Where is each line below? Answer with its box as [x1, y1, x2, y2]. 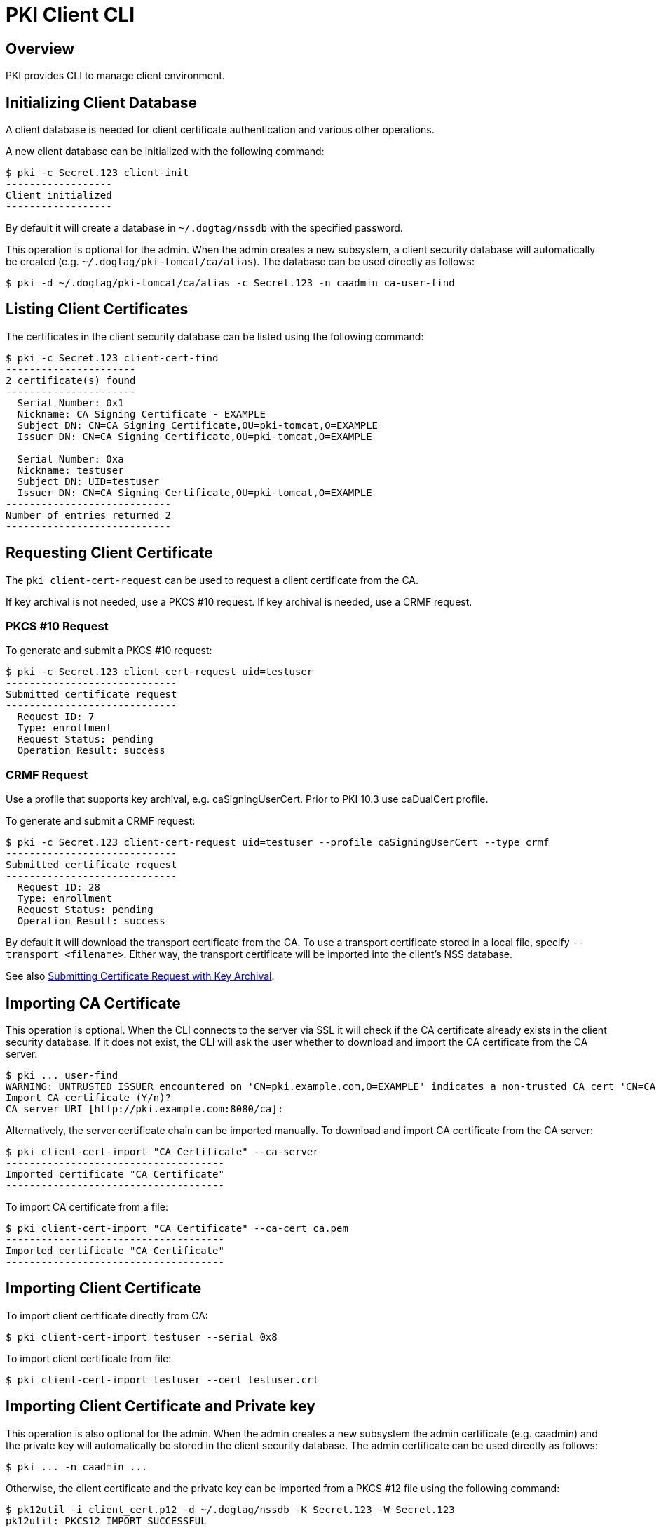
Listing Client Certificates [6, 300, 189, 319]
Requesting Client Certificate [6, 544, 213, 562]
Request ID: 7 [17, 711, 95, 723]
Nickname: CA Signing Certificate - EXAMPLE [17, 408, 266, 420]
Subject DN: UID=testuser [17, 475, 160, 487]
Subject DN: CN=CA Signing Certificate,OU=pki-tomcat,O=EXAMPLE [17, 419, 379, 431]
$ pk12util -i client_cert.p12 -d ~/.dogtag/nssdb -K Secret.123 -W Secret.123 [6, 1503, 455, 1515]
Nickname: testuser [17, 464, 124, 476]
